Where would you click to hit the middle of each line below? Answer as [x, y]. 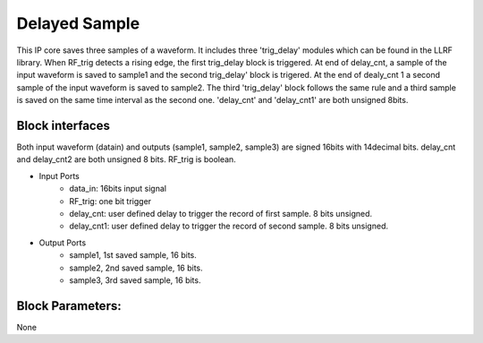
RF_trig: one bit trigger [110, 201]
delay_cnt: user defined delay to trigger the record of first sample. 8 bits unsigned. [221, 213]
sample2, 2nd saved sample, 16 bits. [136, 268]
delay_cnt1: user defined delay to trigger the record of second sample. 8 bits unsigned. [229, 226]
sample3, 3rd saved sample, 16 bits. [135, 280]
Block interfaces [64, 125]
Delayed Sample [78, 23]
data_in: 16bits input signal [118, 189]
